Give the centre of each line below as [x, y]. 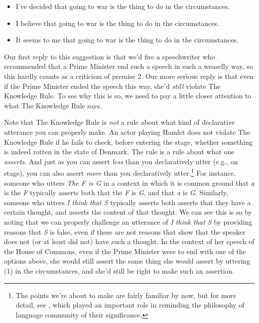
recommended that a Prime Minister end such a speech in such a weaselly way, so [129, 66]
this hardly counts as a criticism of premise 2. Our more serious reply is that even [129, 76]
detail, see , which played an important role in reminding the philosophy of [130, 305]
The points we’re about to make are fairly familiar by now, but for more [126, 295]
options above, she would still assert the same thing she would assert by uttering [127, 261]
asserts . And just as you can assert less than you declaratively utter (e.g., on [121, 161]
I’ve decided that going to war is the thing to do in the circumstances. [123, 6]
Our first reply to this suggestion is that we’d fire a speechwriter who [110, 56]
